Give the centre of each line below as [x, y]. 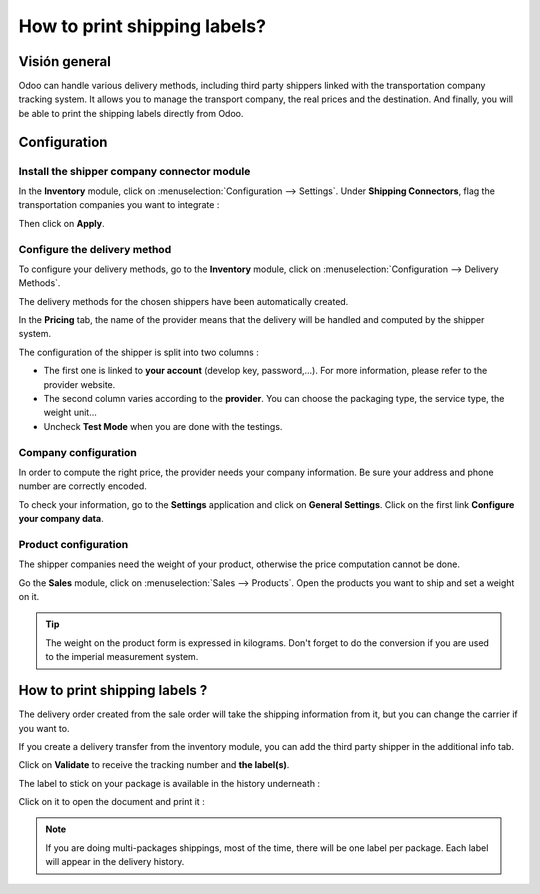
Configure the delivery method [95, 249]
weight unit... [70, 412]
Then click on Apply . [61, 223]
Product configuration [73, 544]
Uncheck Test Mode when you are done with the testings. [163, 426]
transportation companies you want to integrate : [119, 205]
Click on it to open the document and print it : [111, 802]
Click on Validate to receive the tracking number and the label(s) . [154, 765]
